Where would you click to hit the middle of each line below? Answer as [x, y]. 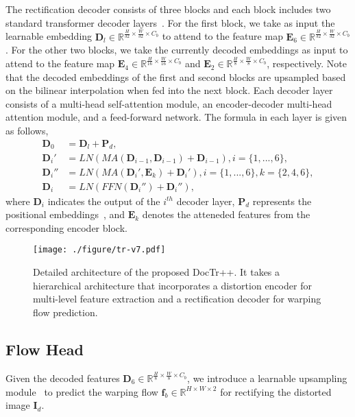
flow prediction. [65, 312]
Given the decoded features [63, 378]
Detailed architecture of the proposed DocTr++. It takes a [157, 272]
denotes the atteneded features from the [226, 214]
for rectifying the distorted [276, 391]
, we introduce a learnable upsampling [267, 378]
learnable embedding [49, 36]
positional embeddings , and [65, 214]
